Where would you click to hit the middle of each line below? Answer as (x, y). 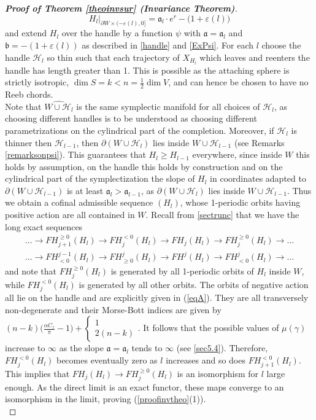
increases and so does (206, 360)
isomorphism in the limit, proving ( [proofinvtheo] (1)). (106, 399)
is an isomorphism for (218, 373)
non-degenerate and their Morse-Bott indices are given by (113, 309)
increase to (25, 348)
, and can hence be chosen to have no (238, 82)
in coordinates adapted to (258, 178)
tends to (147, 348)
